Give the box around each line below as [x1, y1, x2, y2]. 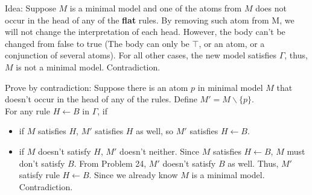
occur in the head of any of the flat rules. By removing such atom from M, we [5, 13, 294, 26]
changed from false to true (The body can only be [5, 37, 189, 49]
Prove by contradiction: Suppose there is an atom [5, 81, 188, 93]
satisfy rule [19, 169, 60, 181]
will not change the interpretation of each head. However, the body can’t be [5, 25, 285, 38]
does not [255, 2, 287, 14]
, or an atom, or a [199, 37, 265, 49]
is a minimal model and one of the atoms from [69, 2, 242, 14]
